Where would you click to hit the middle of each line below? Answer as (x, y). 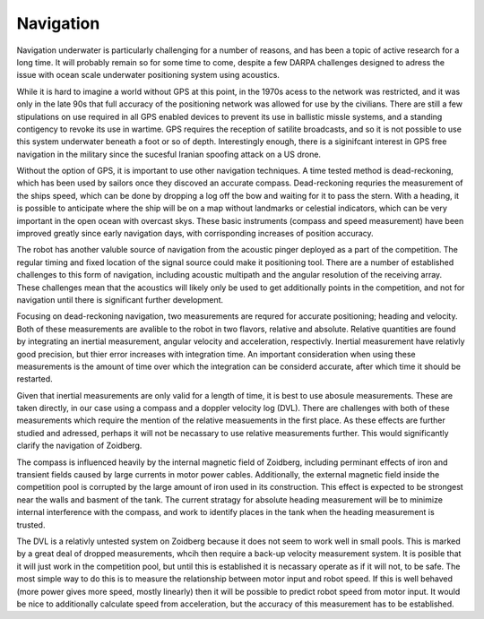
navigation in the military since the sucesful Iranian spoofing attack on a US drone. (169, 154)
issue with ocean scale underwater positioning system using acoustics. (148, 75)
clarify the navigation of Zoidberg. (79, 446)
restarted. (35, 379)
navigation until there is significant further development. (120, 299)
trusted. (31, 525)
